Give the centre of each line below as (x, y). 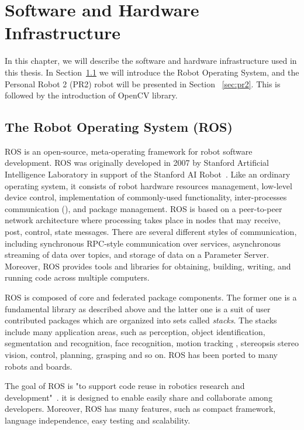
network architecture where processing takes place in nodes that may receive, (143, 220)
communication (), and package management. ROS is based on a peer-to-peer (144, 208)
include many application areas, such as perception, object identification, (135, 331)
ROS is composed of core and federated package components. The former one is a (151, 297)
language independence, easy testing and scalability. (98, 420)
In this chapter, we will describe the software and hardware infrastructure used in (151, 61)
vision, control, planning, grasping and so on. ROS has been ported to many (141, 354)
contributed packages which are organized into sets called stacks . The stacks (141, 320)
